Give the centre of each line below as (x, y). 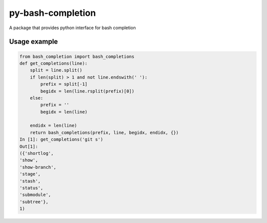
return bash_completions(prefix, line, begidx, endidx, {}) (104, 133)
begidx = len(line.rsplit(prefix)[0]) (87, 91)
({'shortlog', (37, 154)
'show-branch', (38, 167)
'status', (31, 188)
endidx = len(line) (54, 126)
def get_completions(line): (53, 63)
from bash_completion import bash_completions (77, 56)
